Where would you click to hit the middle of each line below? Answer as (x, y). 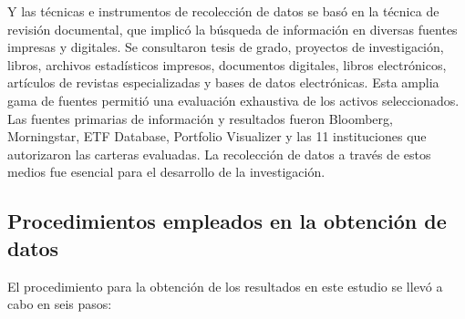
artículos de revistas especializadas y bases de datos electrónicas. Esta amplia (223, 82)
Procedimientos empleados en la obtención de (227, 221)
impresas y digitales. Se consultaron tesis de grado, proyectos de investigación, (226, 47)
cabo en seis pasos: (60, 304)
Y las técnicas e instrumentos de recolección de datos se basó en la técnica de (223, 11)
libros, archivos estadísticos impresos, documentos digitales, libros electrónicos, (227, 64)
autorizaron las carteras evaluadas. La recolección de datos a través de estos (219, 154)
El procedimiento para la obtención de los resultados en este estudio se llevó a (225, 286)
